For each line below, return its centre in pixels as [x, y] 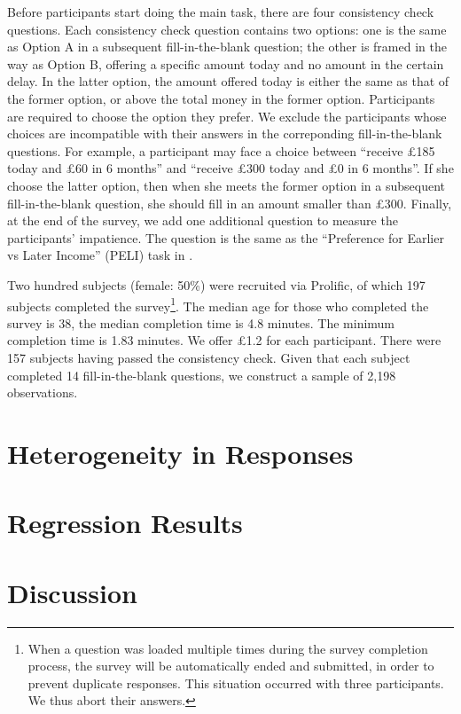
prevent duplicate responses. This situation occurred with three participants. [236, 683]
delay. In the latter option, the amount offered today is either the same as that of [228, 81]
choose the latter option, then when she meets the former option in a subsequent [226, 185]
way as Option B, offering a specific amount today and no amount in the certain [226, 63]
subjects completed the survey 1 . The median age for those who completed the [218, 304]
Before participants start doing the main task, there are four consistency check [221, 12]
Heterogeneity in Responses [180, 453]
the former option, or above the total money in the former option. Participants [221, 98]
